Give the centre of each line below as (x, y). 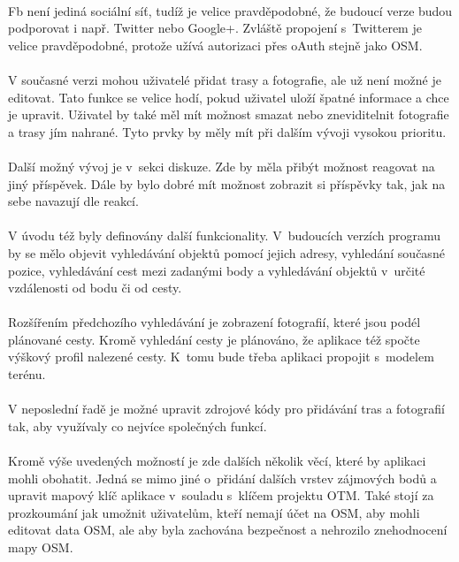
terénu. (27, 374)
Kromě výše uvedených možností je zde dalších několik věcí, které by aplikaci (217, 461)
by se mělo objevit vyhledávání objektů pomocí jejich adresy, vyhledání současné (226, 252)
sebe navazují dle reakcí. (73, 201)
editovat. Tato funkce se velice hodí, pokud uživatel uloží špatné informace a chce (229, 97)
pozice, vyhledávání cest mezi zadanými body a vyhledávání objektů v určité (217, 270)
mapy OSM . (41, 547)
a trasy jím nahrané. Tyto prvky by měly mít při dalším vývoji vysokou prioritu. (227, 131)
